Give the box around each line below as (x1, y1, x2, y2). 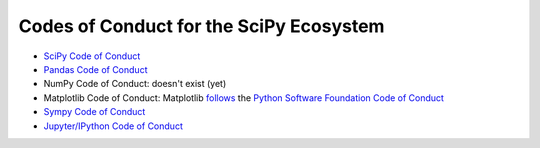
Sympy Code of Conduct (43, 106, 146, 118)
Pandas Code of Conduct (43, 63, 148, 75)
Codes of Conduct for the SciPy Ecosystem (18, 15, 385, 37)
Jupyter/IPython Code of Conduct (43, 120, 184, 132)
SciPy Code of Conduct (43, 50, 141, 62)
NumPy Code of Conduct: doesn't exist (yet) (43, 78, 227, 90)
